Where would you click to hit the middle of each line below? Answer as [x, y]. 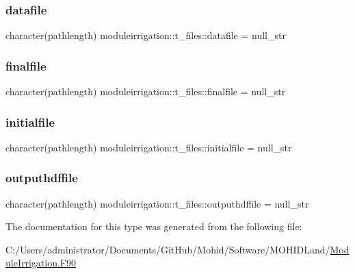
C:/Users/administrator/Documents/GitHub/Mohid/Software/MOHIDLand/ [168, 249]
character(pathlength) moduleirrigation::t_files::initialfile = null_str [149, 147]
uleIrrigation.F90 [41, 263]
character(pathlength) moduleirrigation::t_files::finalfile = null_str [146, 91]
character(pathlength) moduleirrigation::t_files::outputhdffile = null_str [157, 203]
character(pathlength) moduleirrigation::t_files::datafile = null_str [146, 35]
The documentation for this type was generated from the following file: [154, 226]
